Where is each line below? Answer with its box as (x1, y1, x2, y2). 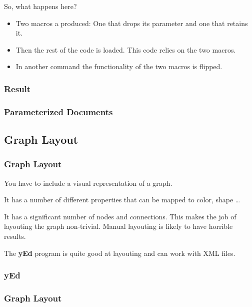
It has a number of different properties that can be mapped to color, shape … (4, 194, 240, 205)
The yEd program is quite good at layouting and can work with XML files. (4, 247, 235, 258)
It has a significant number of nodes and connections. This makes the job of (4, 211, 236, 221)
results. (4, 231, 26, 241)
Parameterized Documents (4, 105, 113, 118)
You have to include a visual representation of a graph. (4, 177, 172, 188)
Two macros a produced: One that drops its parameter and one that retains (15, 18, 248, 28)
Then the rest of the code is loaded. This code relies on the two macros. (15, 44, 236, 55)
